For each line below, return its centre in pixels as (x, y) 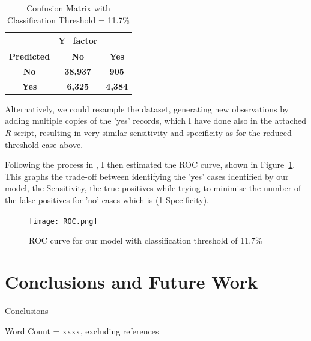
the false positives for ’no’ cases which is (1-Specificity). (107, 199)
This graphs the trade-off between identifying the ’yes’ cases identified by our (147, 176)
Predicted (30, 56)
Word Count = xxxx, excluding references (82, 330)
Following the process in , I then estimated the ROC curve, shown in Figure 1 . (150, 164)
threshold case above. (44, 144)
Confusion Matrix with (68, 8)
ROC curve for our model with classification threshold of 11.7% (146, 240)
